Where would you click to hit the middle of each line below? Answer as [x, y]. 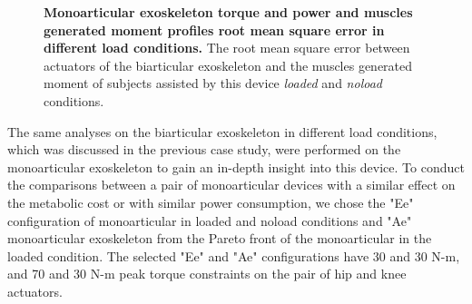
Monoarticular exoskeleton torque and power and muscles [228, 12]
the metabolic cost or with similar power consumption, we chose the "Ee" [211, 202]
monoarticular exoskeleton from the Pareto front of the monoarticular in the [220, 238]
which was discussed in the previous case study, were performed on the [204, 149]
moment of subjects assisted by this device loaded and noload [213, 83]
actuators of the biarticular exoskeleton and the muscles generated [228, 65]
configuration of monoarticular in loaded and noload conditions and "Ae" [210, 220]
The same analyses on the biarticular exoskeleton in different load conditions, [222, 131]
